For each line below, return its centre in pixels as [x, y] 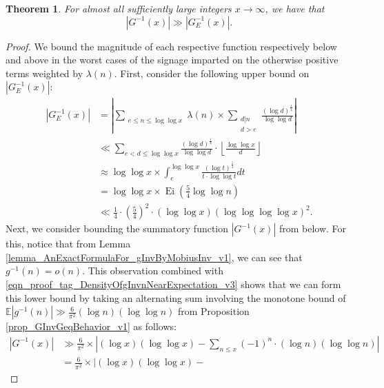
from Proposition [213, 311]
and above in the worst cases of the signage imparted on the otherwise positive [172, 60]
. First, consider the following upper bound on [212, 73]
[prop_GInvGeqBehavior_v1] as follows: [91, 326]
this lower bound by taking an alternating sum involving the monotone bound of [176, 297]
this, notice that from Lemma [68, 244]
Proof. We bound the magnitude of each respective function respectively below [171, 46]
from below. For [313, 228]
